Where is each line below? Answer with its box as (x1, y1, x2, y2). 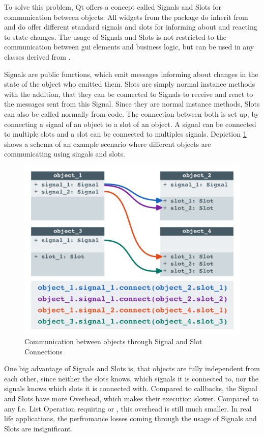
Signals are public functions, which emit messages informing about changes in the (4, 68, 258, 79)
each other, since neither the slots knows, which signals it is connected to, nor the (4, 373, 258, 383)
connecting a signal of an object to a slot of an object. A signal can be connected (4, 118, 256, 129)
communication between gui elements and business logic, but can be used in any (4, 41, 254, 52)
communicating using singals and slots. (4, 148, 125, 159)
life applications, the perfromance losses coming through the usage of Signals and (4, 413, 257, 424)
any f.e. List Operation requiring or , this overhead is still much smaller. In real (4, 403, 252, 414)
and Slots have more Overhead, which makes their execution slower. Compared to (4, 393, 259, 404)
